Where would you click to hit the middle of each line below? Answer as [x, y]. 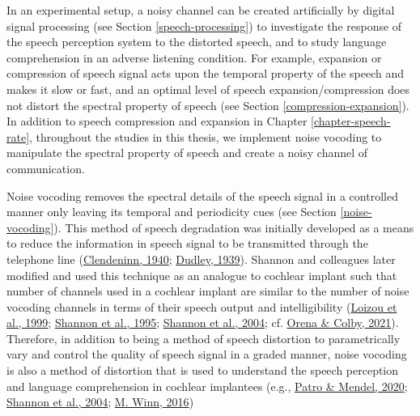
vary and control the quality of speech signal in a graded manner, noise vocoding [207, 354]
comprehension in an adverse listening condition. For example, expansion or [194, 57]
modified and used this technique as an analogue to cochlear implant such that [202, 275]
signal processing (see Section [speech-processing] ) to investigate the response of [204, 25]
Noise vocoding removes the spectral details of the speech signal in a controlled [202, 195]
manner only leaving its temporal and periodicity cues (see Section [172, 212]
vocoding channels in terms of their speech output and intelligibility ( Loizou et [202, 306]
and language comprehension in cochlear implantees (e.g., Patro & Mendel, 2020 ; [207, 386]
